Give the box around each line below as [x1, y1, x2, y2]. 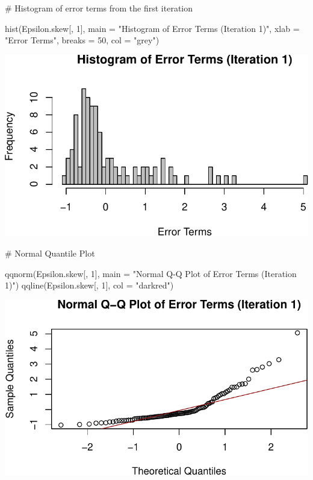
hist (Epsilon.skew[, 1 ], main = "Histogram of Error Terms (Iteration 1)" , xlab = [5, 22, 300, 34]
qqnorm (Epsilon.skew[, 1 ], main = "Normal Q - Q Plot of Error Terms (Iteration [5, 267, 297, 279]
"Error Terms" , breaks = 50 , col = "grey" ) [5, 34, 160, 46]
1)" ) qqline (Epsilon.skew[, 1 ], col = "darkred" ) [5, 279, 174, 291]
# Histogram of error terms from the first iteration [5, 2, 193, 14]
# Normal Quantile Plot [5, 246, 95, 259]
